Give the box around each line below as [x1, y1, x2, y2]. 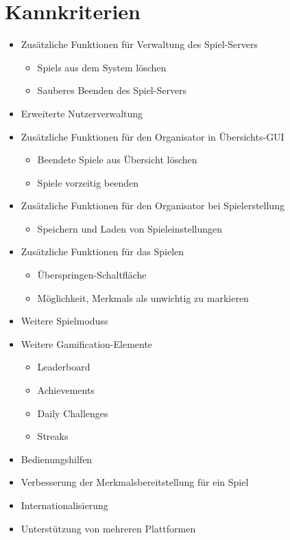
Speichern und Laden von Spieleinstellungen [37, 221, 223, 235]
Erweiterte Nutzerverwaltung [21, 106, 143, 120]
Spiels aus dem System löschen [37, 60, 167, 74]
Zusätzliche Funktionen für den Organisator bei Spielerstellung [21, 198, 285, 213]
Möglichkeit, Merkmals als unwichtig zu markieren [37, 290, 249, 305]
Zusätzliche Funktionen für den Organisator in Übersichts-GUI [21, 129, 285, 143]
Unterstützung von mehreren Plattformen [21, 521, 196, 535]
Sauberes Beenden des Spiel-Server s [37, 83, 187, 97]
